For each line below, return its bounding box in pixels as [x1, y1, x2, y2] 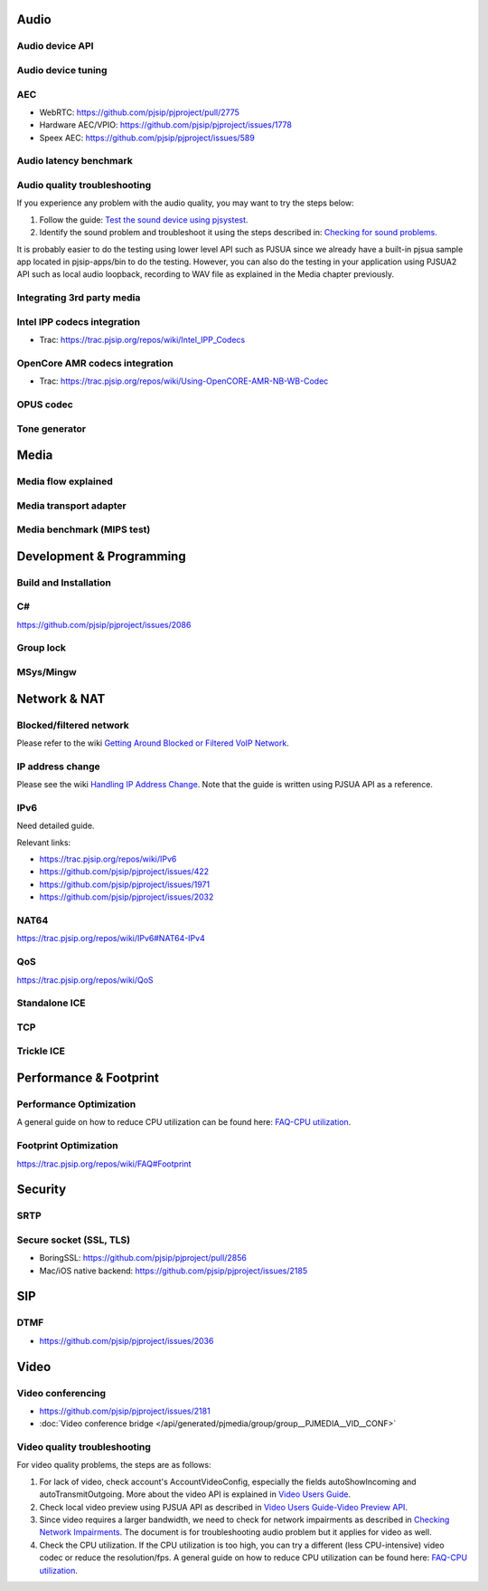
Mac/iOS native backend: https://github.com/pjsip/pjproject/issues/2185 [39, 1265, 307, 1276]
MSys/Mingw [16, 666, 77, 679]
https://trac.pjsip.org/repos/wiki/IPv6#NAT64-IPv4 [16, 933, 205, 944]
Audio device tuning [16, 63, 108, 76]
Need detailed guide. [16, 820, 95, 832]
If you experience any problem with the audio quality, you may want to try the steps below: [16, 197, 354, 208]
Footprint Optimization [16, 1139, 118, 1152]
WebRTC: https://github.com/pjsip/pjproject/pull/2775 [39, 107, 239, 118]
